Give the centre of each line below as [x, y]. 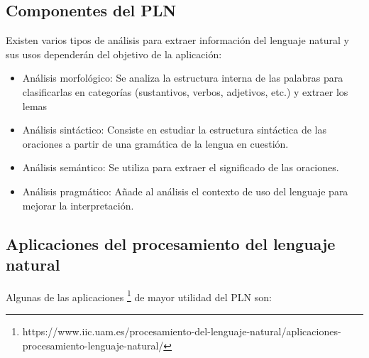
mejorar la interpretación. [78, 205]
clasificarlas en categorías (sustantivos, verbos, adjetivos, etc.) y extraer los [185, 91]
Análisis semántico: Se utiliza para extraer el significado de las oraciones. [181, 167]
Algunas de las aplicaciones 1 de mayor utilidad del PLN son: [139, 295]
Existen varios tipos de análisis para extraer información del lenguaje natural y [177, 40]
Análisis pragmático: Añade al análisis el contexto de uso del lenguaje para [185, 191]
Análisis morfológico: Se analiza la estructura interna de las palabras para [183, 78]
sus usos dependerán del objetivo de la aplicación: [114, 54]
